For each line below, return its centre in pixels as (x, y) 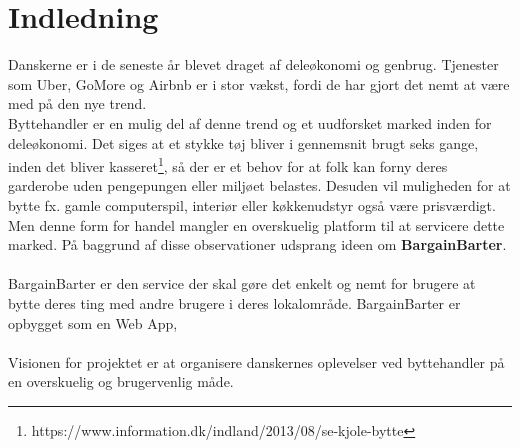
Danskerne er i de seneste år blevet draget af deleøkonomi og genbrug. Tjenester (253, 64)
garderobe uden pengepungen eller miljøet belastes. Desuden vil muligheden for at (259, 185)
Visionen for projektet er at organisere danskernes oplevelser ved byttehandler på (256, 361)
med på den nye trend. (77, 103)
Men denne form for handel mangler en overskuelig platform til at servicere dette (256, 224)
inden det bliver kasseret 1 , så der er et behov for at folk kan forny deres (228, 164)
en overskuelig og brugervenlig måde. (121, 381)
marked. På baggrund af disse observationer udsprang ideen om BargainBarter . (257, 244)
